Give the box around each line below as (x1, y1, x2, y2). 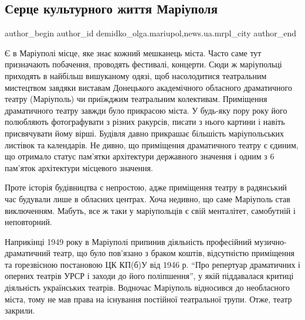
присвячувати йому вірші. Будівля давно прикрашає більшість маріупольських (5, 127, 284, 139)
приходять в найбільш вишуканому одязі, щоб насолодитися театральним (5, 69, 267, 81)
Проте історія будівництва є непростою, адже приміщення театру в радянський (5, 181, 287, 193)
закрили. (5, 304, 35, 316)
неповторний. (5, 216, 52, 228)
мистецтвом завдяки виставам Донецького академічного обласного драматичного (5, 81, 292, 93)
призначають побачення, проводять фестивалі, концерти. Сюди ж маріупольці (5, 58, 282, 70)
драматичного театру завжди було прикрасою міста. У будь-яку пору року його (5, 104, 287, 116)
